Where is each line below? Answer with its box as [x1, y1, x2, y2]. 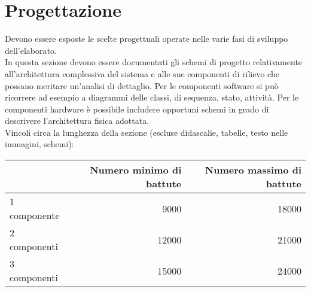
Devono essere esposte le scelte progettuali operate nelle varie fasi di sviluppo [5, 32, 288, 45]
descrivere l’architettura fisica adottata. [5, 114, 150, 127]
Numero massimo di [205, 163, 301, 177]
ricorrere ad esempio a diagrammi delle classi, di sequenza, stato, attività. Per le [5, 91, 299, 104]
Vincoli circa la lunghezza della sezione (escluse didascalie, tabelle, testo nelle [5, 126, 288, 138]
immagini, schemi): [5, 138, 74, 150]
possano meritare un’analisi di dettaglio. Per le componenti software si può [5, 79, 279, 92]
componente [10, 208, 60, 223]
